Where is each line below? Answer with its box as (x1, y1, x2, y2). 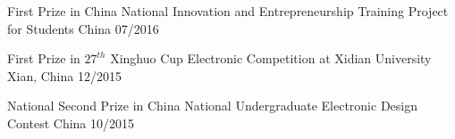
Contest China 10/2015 (7, 113, 135, 132)
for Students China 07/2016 (7, 19, 159, 37)
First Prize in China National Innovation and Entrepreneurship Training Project (7, 2, 449, 20)
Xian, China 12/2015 (7, 66, 122, 85)
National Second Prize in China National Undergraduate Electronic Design (7, 96, 417, 115)
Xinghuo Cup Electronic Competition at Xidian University (110, 49, 432, 68)
